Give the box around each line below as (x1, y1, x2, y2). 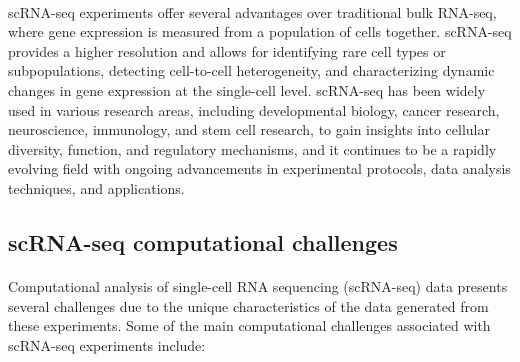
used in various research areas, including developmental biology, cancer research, (8, 99, 500, 120)
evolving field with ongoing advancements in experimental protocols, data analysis (8, 158, 511, 179)
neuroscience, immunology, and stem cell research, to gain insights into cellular (8, 119, 490, 140)
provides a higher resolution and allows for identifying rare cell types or (8, 40, 446, 61)
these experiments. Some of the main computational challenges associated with (8, 315, 491, 336)
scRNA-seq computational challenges (8, 226, 398, 257)
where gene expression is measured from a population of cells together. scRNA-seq (8, 21, 512, 42)
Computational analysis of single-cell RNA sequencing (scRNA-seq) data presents (8, 275, 508, 296)
